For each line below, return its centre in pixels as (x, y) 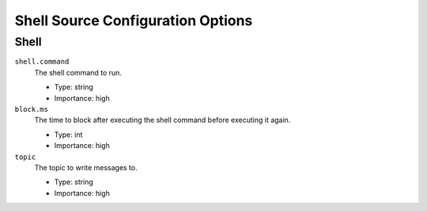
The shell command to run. (78, 72)
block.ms (32, 109)
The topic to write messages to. (86, 167)
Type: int (68, 135)
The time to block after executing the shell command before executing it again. (162, 120)
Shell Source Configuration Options (134, 20)
